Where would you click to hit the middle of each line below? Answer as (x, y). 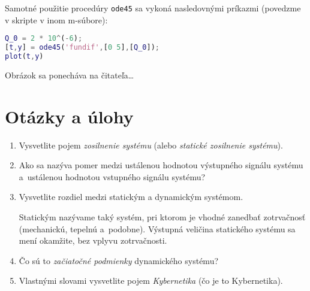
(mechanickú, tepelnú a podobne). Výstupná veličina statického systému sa (157, 228)
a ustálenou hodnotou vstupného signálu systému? (112, 176)
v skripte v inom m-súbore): (56, 19)
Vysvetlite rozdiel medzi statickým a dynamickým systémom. (131, 197)
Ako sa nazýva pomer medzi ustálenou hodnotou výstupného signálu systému (161, 165)
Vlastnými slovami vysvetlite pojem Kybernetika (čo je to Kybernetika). (151, 281)
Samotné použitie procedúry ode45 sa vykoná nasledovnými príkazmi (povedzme (153, 8)
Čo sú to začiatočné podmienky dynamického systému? (119, 260)
